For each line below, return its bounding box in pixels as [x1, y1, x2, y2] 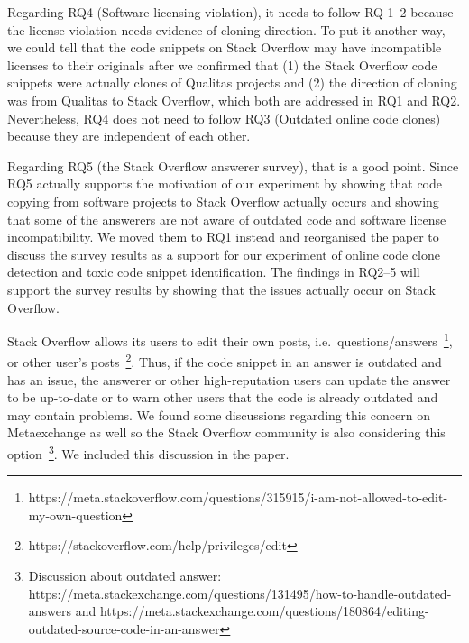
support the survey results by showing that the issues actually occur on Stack [7, 280, 436, 299]
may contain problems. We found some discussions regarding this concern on [7, 405, 430, 424]
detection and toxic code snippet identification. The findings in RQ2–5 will [7, 262, 420, 281]
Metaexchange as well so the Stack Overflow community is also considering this [7, 423, 446, 442]
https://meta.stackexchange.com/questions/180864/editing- [99, 602, 429, 620]
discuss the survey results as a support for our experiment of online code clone [7, 244, 440, 263]
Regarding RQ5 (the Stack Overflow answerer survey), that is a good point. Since [7, 156, 459, 175]
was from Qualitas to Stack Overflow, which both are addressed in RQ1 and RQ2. [7, 90, 461, 109]
